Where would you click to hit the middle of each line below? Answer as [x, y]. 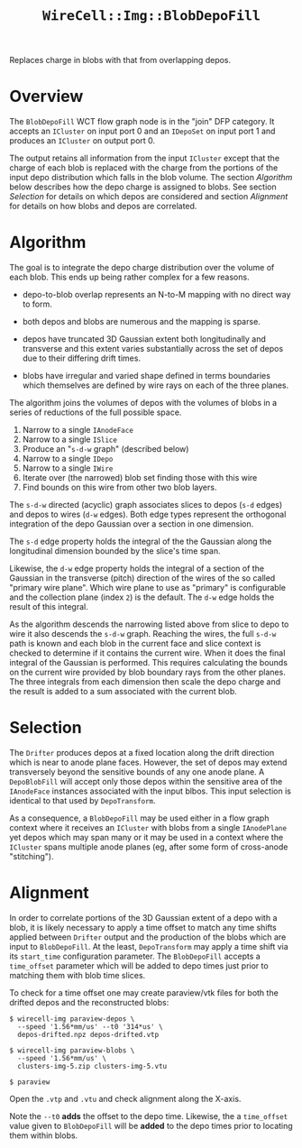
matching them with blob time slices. [78, 975]
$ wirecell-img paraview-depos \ [72, 1019]
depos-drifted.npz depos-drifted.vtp [88, 1034]
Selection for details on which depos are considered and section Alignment [149, 197]
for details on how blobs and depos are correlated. [103, 207]
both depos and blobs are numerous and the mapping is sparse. [142, 322]
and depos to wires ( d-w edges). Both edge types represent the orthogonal [148, 514]
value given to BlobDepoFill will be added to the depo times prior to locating [151, 1125]
